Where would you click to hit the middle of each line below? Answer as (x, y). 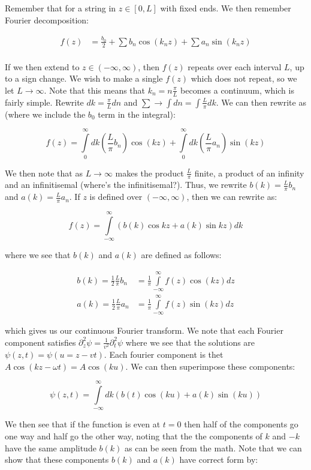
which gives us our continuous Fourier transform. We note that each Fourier (144, 330)
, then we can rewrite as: (232, 197)
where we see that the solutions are (190, 342)
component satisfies (40, 342)
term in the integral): (137, 114)
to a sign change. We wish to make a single (84, 78)
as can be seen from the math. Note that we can (213, 447)
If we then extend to (42, 66)
